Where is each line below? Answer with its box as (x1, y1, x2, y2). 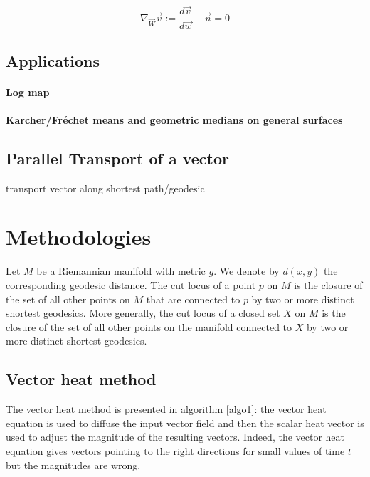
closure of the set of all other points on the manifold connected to (6, 319, 292, 334)
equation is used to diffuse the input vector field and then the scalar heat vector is (6, 415, 364, 430)
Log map (6, 84, 50, 99)
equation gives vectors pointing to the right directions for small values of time (6, 443, 345, 458)
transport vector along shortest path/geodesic (6, 180, 205, 195)
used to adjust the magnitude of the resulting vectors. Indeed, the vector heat (6, 429, 345, 444)
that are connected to (146, 291, 240, 306)
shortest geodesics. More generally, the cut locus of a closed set (6, 305, 280, 320)
